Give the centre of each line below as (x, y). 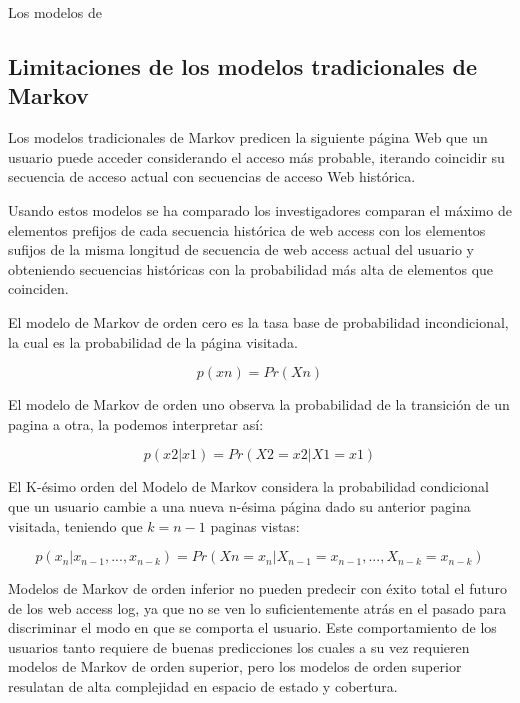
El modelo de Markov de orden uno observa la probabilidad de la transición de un (259, 404)
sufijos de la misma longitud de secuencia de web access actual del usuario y (241, 249)
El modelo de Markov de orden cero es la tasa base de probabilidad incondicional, (258, 321)
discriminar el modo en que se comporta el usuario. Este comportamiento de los (252, 627)
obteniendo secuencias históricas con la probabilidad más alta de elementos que (251, 268)
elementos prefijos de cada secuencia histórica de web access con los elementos (247, 229)
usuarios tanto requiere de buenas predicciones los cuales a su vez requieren (239, 646)
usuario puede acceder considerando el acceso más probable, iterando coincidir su (256, 156)
